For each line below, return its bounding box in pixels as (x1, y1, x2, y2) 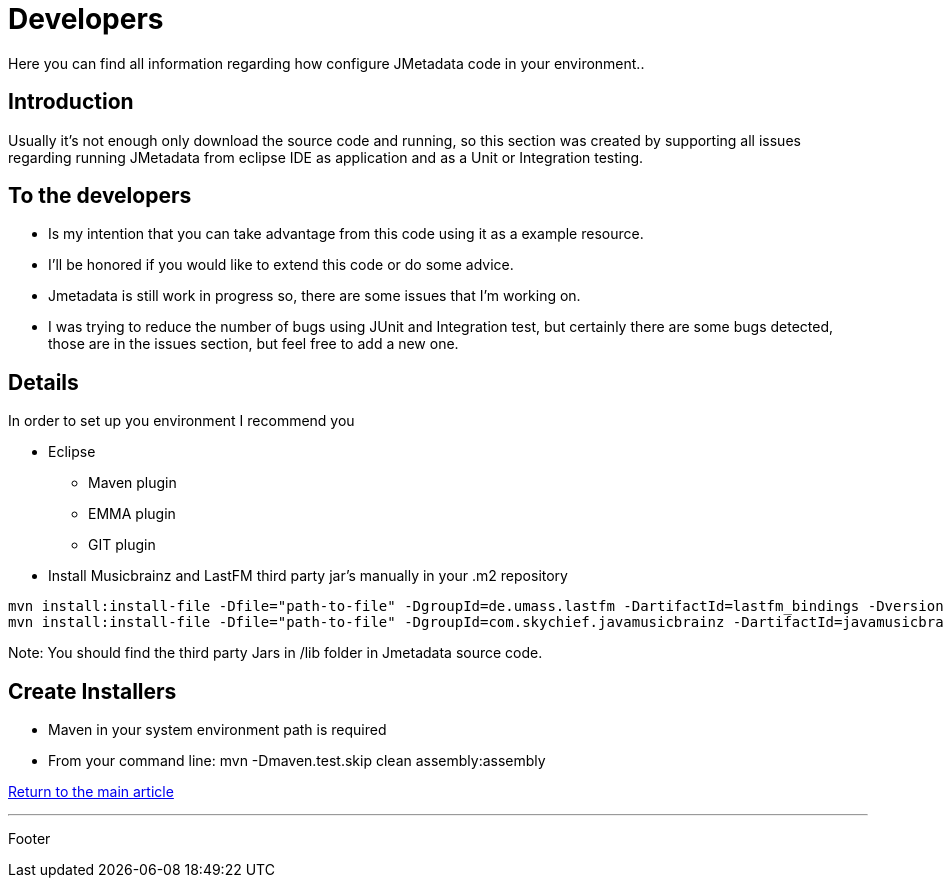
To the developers (8, 183, 192, 209)
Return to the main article (8, 783, 174, 801)
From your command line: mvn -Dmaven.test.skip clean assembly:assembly (48, 752, 546, 770)
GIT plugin (88, 536, 156, 554)
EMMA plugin (88, 505, 176, 523)
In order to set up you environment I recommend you (8, 412, 355, 430)
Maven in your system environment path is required (48, 721, 387, 739)
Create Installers (8, 678, 177, 704)
